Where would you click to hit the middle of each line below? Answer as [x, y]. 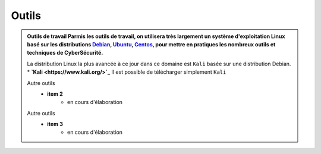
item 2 [55, 94]
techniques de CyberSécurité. [65, 53]
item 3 [55, 124]
